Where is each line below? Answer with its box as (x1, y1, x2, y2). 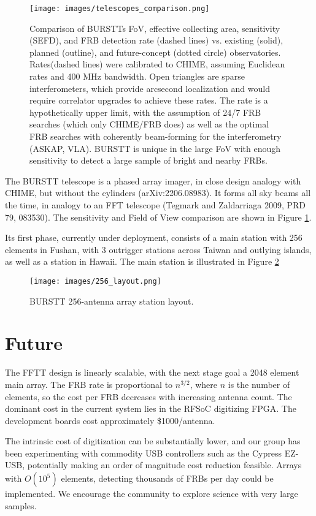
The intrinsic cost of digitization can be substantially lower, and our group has (5, 434, 301, 447)
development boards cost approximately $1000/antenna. (5, 414, 215, 427)
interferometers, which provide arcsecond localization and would (29, 82, 270, 94)
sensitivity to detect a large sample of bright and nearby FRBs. (29, 154, 268, 167)
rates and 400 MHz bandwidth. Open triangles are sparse (29, 70, 245, 83)
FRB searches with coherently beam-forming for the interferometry (29, 130, 282, 142)
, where (190, 378, 218, 390)
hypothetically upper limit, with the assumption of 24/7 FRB (29, 105, 261, 118)
